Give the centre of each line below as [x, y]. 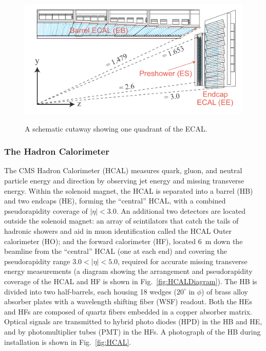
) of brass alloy [225, 291]
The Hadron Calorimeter [57, 151]
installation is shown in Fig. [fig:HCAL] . [68, 341]
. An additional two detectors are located [181, 210]
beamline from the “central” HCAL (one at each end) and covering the [116, 251]
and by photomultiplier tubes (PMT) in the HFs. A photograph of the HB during [132, 331]
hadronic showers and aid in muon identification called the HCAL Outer [118, 231]
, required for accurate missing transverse [183, 261]
